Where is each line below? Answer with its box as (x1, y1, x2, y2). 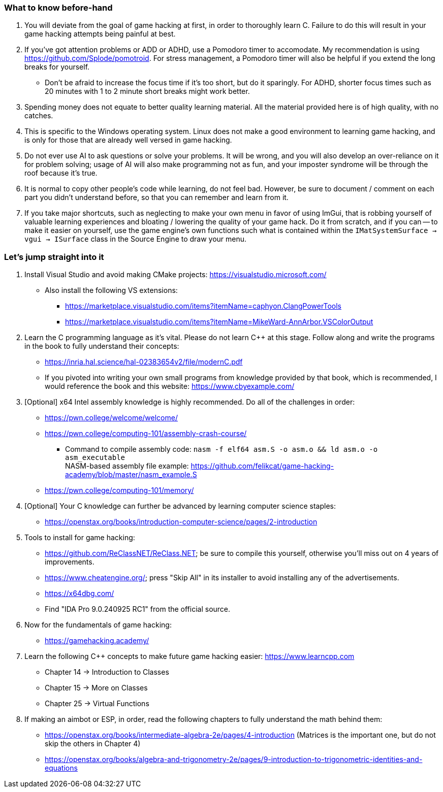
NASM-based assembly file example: (65, 461, 189, 471)
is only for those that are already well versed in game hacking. (24, 136, 232, 145)
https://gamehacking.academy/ (45, 636, 149, 645)
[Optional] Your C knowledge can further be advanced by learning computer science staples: (24, 502, 336, 511)
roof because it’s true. (24, 169, 98, 178)
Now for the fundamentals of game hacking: (24, 620, 172, 630)
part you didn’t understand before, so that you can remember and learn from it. (24, 193, 289, 202)
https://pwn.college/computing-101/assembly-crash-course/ (45, 429, 247, 438)
